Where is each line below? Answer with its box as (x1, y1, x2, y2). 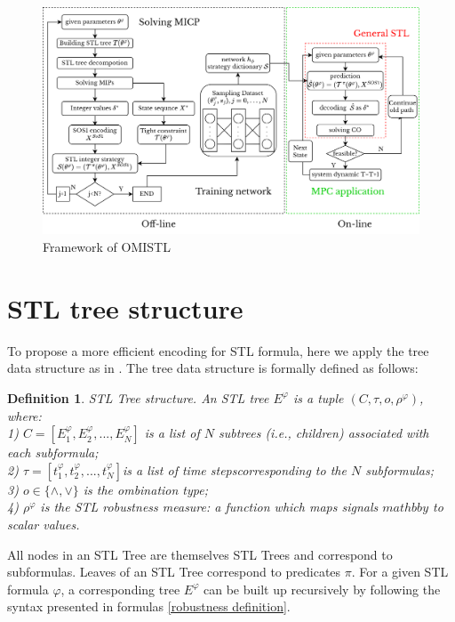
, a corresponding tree (60, 579, 180, 598)
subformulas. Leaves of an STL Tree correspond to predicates (7, 562, 341, 581)
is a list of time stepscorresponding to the (123, 460, 347, 479)
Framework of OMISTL (43, 238, 171, 256)
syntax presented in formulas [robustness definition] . (7, 597, 291, 616)
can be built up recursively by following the (204, 579, 441, 598)
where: (7, 406, 42, 424)
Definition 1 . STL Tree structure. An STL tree (7, 388, 269, 407)
